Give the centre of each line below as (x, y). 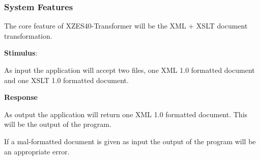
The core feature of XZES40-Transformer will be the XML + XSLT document (126, 26)
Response (21, 97)
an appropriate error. (37, 151)
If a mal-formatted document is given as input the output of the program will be (130, 141)
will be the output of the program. (58, 124)
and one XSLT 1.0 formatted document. (66, 80)
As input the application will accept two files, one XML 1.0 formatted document (129, 70)
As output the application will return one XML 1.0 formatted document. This (126, 114)
